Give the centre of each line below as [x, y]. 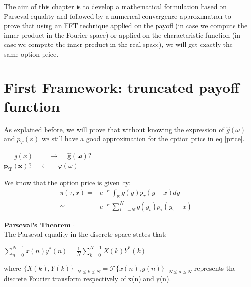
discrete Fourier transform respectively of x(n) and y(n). [87, 279]
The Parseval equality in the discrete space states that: [86, 234]
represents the [215, 267]
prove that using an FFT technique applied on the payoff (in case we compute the [126, 25]
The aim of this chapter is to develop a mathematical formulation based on [115, 6]
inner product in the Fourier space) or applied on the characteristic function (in [122, 35]
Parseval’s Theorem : [39, 224]
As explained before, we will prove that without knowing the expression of [114, 129]
